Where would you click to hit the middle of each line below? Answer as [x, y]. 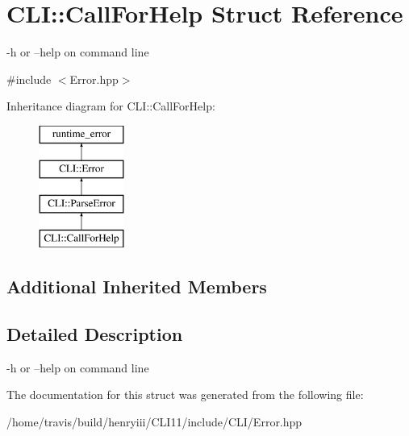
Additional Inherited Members [137, 287]
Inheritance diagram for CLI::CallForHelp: [111, 106]
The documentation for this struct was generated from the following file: [185, 394]
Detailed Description [95, 333]
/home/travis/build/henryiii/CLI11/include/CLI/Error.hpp [154, 421]
